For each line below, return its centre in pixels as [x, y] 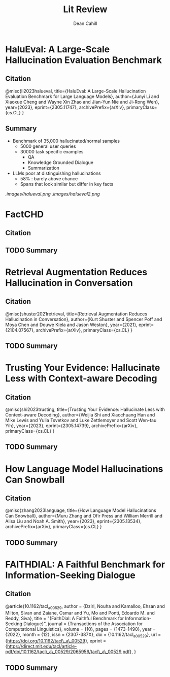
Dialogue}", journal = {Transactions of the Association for [83, 624]
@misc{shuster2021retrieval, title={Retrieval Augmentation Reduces [76, 314]
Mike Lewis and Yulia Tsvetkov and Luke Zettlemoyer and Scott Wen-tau [81, 420]
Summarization [44, 168]
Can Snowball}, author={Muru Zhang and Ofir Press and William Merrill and [84, 516]
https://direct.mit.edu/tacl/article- [42, 647]
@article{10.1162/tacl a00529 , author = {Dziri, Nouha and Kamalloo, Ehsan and [85, 607]
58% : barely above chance [49, 178]
